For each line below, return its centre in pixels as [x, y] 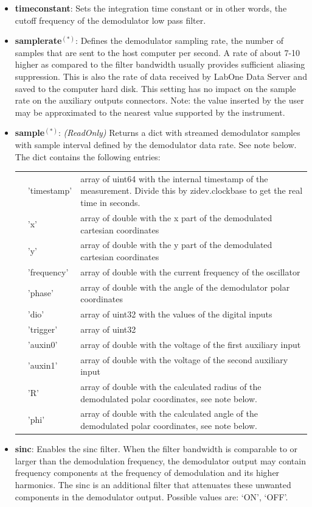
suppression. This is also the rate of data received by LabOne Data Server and [161, 76]
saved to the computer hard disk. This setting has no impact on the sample [155, 88]
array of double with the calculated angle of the [169, 413]
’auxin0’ [43, 344]
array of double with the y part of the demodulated [176, 245]
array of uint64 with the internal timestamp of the [174, 178]
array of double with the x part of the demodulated [176, 217]
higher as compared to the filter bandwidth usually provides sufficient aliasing [160, 64]
